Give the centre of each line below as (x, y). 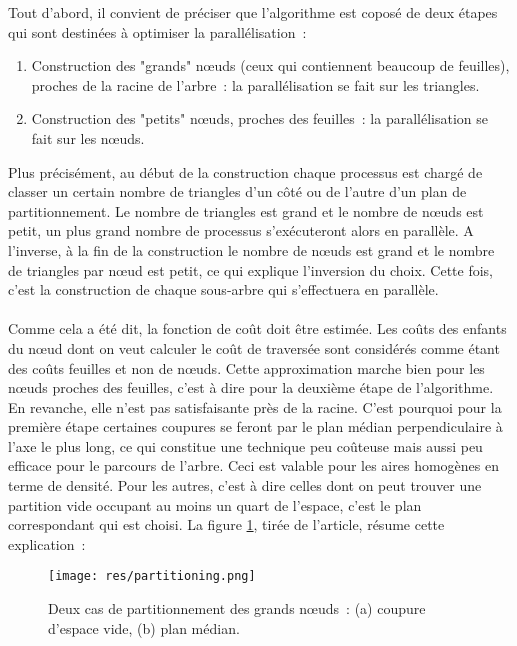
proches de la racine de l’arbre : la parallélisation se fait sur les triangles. (255, 84)
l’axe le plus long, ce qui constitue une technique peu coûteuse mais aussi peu (245, 445)
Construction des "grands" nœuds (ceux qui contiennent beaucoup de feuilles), (270, 65)
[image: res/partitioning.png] (152, 576)
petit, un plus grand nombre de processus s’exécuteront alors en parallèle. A (241, 230)
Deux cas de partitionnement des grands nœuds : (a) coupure (237, 608)
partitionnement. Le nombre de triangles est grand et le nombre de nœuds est (246, 210)
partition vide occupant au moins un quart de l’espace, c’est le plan (215, 504)
